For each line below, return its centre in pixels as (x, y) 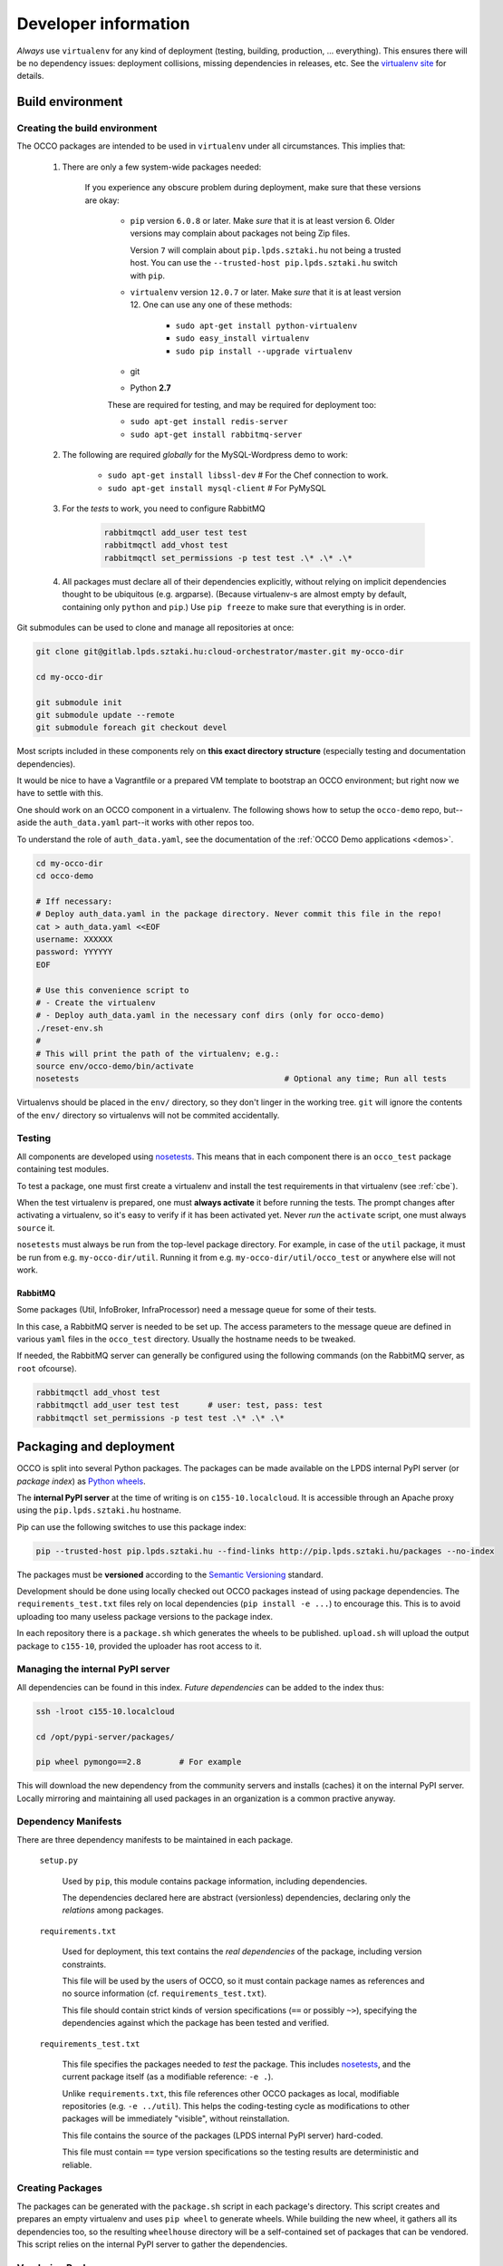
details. (30, 76)
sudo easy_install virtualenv (242, 339)
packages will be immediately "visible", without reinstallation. (176, 2119)
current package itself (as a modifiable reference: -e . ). (168, 2077)
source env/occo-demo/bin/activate (115, 1066)
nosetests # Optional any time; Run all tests (242, 1079)
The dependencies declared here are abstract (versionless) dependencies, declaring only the (237, 1898)
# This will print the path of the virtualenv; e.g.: (158, 1053)
